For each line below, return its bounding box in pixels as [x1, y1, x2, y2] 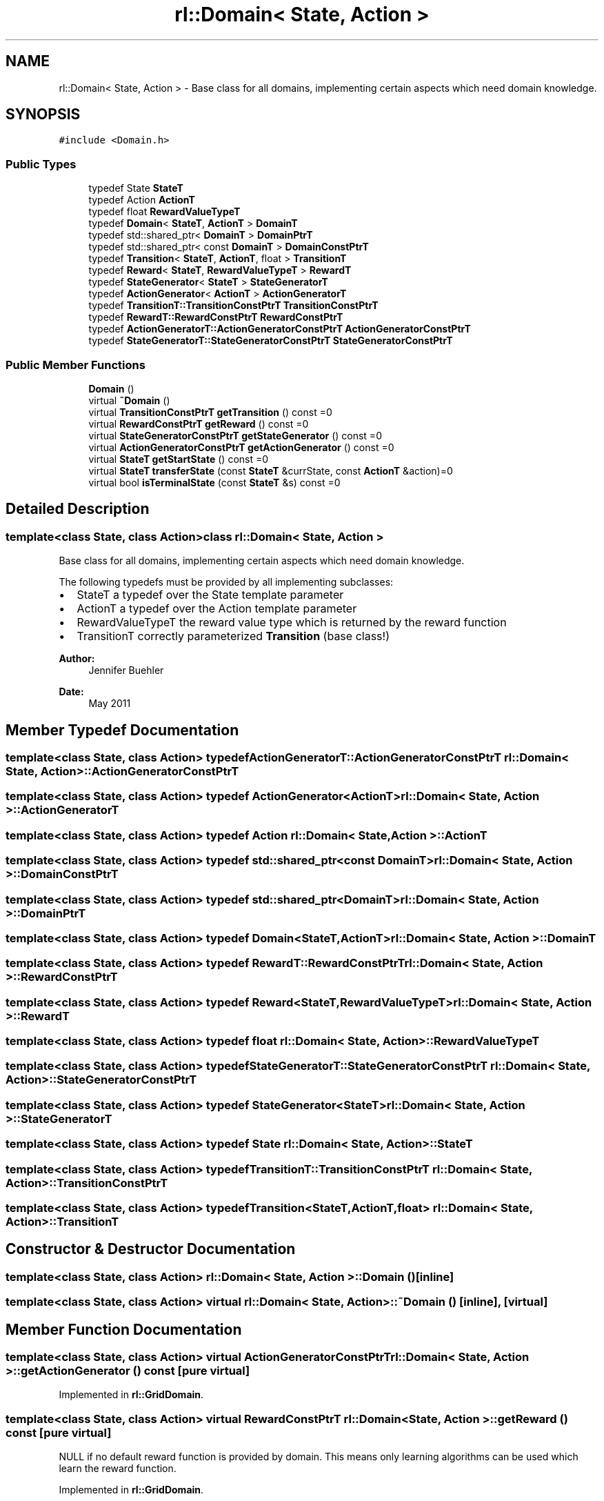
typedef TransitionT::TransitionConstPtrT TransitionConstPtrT [88, 299, 379, 312]
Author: [59, 653, 95, 665]
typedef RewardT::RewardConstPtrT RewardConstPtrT [88, 311, 343, 324]
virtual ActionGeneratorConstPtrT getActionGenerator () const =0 [88, 441, 394, 453]
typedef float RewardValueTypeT [88, 206, 241, 218]
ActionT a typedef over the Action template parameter [77, 602, 357, 616]
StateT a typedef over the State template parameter [77, 588, 344, 602]
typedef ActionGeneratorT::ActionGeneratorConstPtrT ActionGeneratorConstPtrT [88, 323, 471, 335]
